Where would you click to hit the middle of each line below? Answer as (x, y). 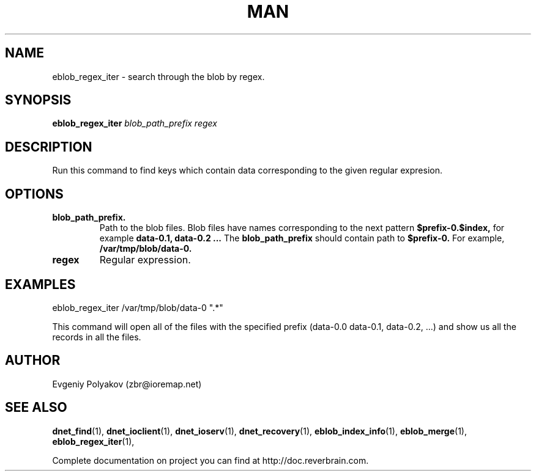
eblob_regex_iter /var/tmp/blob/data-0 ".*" (138, 307)
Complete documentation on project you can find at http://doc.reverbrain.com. (210, 460)
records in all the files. (97, 337)
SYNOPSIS (38, 100)
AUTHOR (33, 361)
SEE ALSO (36, 408)
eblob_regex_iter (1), (93, 441)
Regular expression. (145, 260)
